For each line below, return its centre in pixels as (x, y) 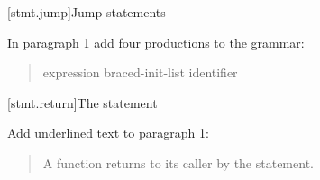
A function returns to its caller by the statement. (178, 162)
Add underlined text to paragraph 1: (108, 133)
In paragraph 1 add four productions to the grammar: (156, 42)
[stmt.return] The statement (82, 102)
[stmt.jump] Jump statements (87, 12)
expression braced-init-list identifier (140, 72)
